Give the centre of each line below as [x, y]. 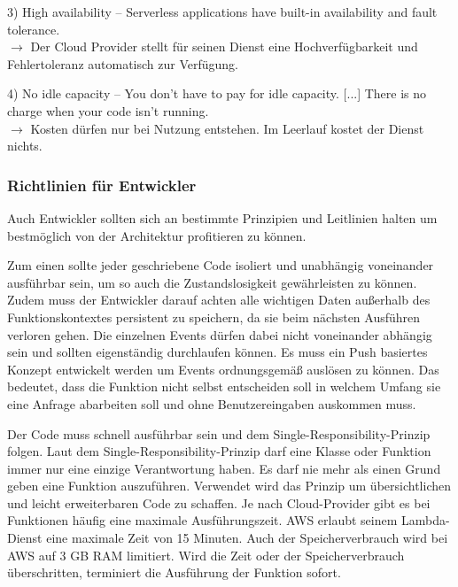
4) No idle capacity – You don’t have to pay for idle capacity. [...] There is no [217, 93]
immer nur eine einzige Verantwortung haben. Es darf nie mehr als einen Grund [224, 468]
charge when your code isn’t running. [108, 110]
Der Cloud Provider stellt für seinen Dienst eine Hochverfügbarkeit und [224, 46]
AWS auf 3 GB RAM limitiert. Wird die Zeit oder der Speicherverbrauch [206, 555]
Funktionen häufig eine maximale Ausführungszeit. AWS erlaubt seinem [202, 520]
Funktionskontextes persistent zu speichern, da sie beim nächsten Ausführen [214, 317]
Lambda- [426, 520]
